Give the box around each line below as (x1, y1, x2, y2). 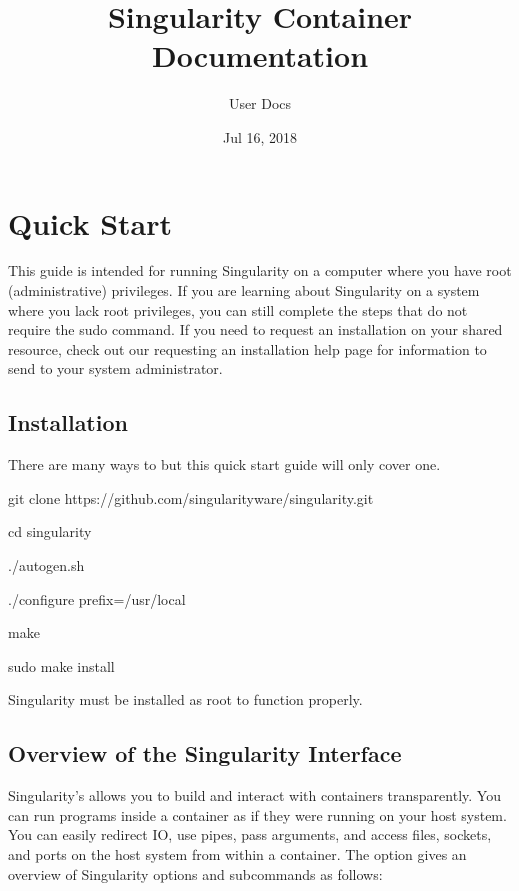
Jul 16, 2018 (222, 126, 298, 147)
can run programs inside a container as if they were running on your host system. (8, 804, 507, 825)
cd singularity (8, 521, 92, 542)
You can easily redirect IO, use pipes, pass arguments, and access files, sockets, (8, 824, 492, 845)
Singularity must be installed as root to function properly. (8, 689, 363, 710)
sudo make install (8, 655, 115, 676)
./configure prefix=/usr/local (8, 588, 186, 609)
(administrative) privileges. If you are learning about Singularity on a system (8, 280, 480, 301)
